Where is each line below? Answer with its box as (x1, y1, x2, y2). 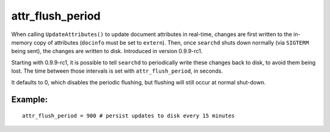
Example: (11, 95, 48, 105)
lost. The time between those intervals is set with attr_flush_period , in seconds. (11, 67, 223, 75)
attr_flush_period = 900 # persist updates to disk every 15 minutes (22, 112, 235, 119)
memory (11, 38, 33, 46)
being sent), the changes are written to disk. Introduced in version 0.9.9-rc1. (11, 48, 203, 55)
